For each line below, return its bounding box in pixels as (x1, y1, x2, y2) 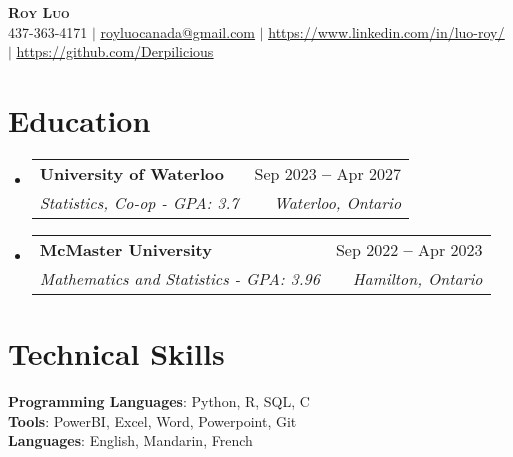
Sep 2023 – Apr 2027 (254, 161, 402, 185)
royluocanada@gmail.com (100, 21, 256, 42)
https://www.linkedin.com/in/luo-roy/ (268, 21, 505, 42)
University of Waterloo (39, 161, 224, 185)
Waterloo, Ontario (273, 190, 402, 214)
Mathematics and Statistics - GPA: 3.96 (39, 266, 320, 290)
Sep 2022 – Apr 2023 (335, 237, 483, 261)
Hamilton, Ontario (352, 266, 483, 290)
